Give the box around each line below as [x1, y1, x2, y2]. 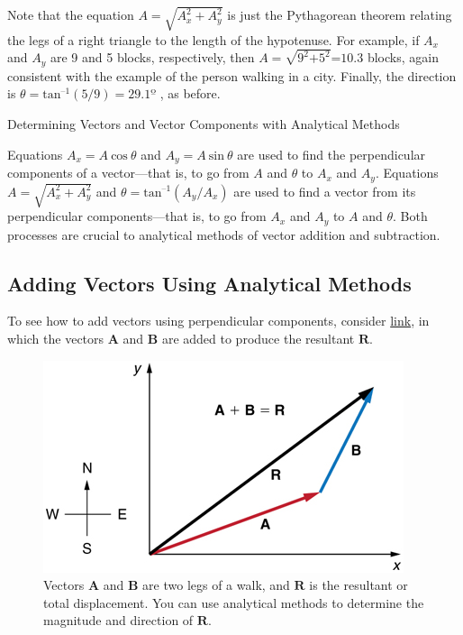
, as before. [159, 84, 221, 103]
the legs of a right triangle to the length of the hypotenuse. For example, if [7, 30, 420, 49]
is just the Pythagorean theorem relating [227, 5, 452, 24]
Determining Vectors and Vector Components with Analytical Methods [7, 115, 400, 133]
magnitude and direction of [43, 611, 194, 630]
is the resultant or [309, 575, 408, 594]
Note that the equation [7, 5, 134, 24]
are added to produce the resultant [161, 328, 355, 347]
